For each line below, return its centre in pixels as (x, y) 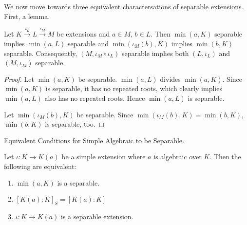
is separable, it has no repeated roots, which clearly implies (134, 88)
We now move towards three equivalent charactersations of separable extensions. (124, 6)
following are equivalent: (40, 166)
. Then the (225, 157)
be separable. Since (105, 114)
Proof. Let (19, 79)
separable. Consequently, (41, 53)
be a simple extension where (104, 157)
